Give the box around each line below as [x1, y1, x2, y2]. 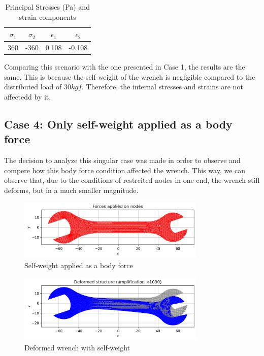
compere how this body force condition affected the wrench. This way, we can [4, 165, 246, 175]
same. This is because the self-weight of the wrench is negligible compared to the [4, 71, 255, 82]
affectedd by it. [4, 91, 51, 102]
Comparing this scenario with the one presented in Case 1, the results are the [4, 61, 245, 72]
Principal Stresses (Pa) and [5, 2, 90, 12]
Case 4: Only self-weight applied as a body [4, 116, 233, 132]
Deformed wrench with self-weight [24, 342, 130, 352]
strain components [19, 11, 76, 22]
